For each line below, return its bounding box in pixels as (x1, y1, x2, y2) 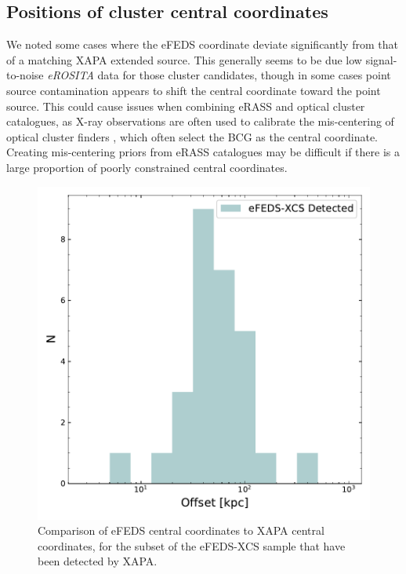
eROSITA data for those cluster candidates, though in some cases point (47, 67, 391, 83)
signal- (365, 51, 397, 68)
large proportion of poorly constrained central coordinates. (6, 159, 288, 175)
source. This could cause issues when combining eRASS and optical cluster (6, 97, 365, 114)
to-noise (6, 67, 44, 83)
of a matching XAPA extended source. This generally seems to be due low (6, 51, 362, 68)
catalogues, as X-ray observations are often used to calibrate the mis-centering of (6, 113, 394, 130)
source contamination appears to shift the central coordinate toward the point (6, 82, 381, 98)
